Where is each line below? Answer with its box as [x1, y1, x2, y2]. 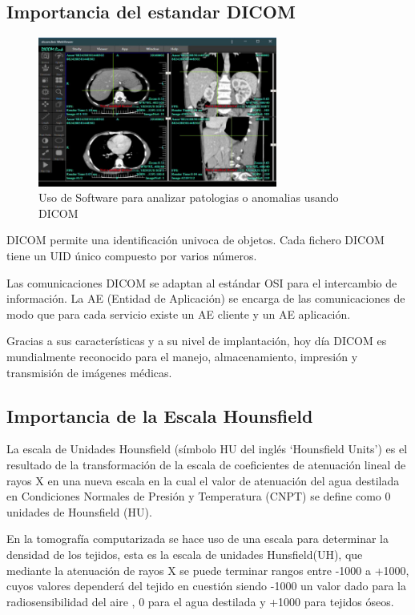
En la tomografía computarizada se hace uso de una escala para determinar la [6, 530, 389, 547]
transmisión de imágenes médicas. [6, 364, 172, 380]
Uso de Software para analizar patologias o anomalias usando [38, 189, 339, 206]
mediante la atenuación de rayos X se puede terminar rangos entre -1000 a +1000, [6, 561, 409, 578]
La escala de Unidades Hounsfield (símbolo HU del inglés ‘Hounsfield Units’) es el [6, 440, 408, 457]
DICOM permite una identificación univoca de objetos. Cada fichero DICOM [6, 231, 385, 248]
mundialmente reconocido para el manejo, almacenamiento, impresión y [6, 348, 358, 365]
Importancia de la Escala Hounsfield [6, 403, 313, 428]
